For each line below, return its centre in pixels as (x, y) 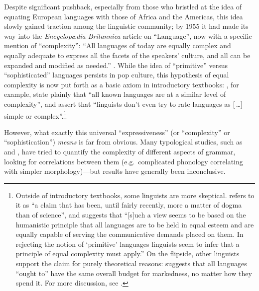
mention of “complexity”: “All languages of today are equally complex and (118, 45)
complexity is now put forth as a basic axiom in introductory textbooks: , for (122, 84)
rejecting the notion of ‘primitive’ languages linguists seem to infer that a (128, 244)
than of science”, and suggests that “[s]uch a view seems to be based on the (131, 214)
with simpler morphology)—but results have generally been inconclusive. (115, 171)
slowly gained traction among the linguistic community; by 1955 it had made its (126, 26)
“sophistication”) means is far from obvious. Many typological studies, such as (123, 142)
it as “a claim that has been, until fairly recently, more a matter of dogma (129, 205)
